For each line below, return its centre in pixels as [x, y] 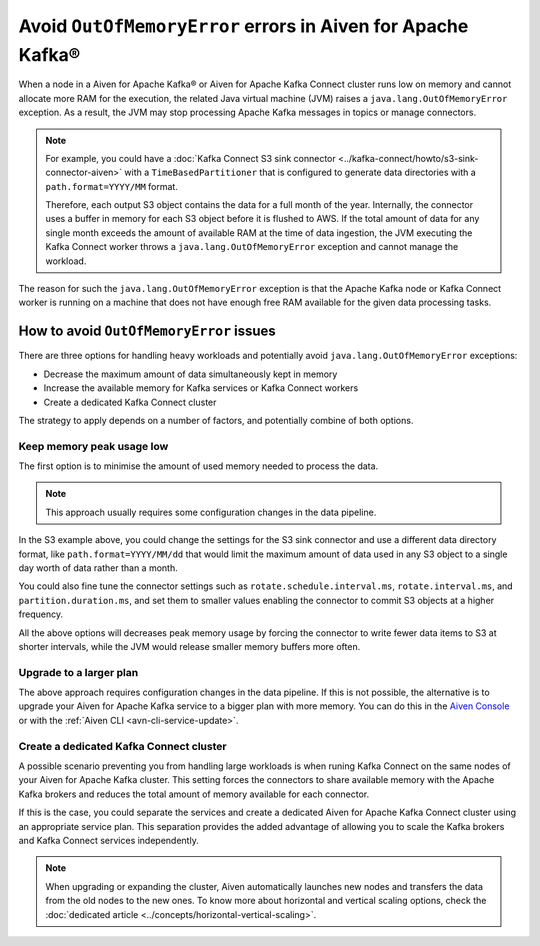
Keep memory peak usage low [93, 446]
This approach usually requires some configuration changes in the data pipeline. [211, 512]
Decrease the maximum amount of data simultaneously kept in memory [190, 374]
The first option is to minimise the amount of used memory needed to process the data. [198, 466]
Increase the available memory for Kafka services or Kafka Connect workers [201, 388]
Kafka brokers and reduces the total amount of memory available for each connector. [194, 794]
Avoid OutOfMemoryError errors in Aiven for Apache [243, 26]
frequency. [41, 614]
